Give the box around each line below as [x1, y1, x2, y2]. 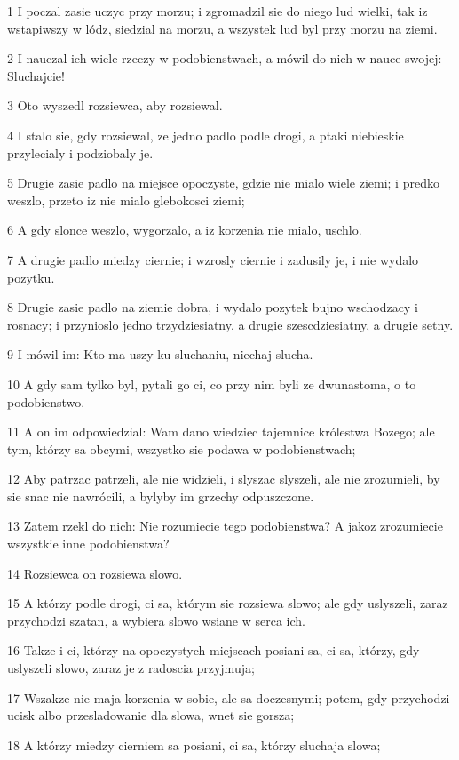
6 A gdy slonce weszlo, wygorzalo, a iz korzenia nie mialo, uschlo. [7, 220, 362, 239]
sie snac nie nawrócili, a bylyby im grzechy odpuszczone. [7, 486, 314, 505]
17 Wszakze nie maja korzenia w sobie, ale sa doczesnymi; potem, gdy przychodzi [7, 688, 450, 707]
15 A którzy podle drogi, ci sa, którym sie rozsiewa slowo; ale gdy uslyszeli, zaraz [7, 594, 448, 612]
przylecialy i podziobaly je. [7, 143, 154, 162]
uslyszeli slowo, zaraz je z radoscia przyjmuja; [7, 659, 255, 677]
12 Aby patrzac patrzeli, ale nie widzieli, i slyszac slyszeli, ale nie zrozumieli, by [7, 469, 440, 488]
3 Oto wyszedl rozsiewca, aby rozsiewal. [7, 96, 223, 115]
